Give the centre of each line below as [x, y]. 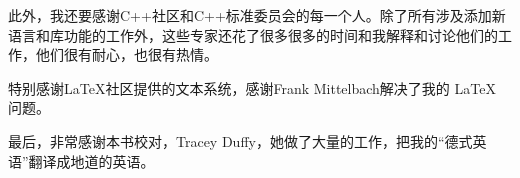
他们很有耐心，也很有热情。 [126, 54]
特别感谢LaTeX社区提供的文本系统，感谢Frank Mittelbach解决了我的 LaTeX [252, 87]
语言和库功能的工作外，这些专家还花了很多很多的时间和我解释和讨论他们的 [253, 34]
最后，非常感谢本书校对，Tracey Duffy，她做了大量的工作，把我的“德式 [240, 140]
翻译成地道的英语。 [91, 160]
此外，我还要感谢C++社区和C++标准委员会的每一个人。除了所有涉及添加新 [257, 15]
